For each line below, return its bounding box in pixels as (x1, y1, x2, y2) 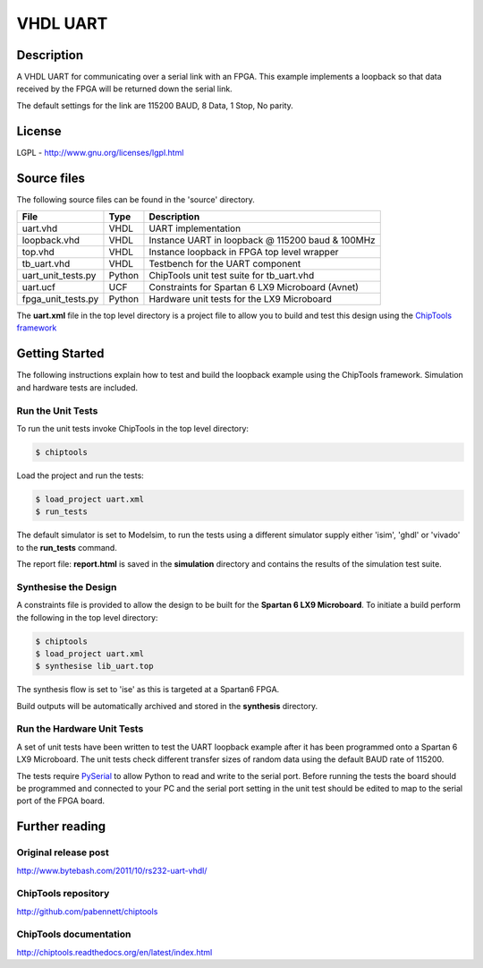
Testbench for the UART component (148, 258, 301, 270)
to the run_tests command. (16, 542, 118, 553)
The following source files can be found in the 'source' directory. (16, 193, 255, 205)
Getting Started (16, 346, 105, 362)
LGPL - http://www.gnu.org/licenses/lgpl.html (16, 147, 184, 158)
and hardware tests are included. (16, 381, 139, 393)
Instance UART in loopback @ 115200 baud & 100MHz (148, 234, 376, 246)
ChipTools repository (16, 887, 110, 900)
